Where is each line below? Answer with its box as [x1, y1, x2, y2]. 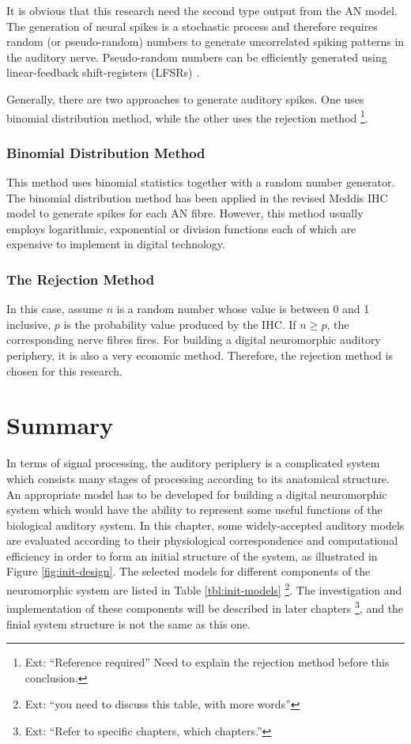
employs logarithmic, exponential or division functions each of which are [6, 220, 356, 236]
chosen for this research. [6, 362, 123, 379]
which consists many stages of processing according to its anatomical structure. [6, 470, 390, 486]
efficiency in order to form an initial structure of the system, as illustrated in [6, 547, 378, 564]
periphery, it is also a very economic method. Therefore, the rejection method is [6, 347, 393, 363]
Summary [6, 409, 114, 441]
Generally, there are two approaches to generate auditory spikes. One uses [6, 90, 364, 107]
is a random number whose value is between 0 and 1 [116, 300, 370, 317]
